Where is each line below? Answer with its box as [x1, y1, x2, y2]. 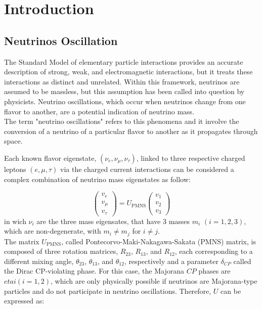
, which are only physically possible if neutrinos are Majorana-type [51, 276, 257, 286]
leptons [4, 163, 26, 174]
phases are [198, 266, 231, 276]
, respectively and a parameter [124, 255, 219, 266]
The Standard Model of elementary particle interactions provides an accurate [4, 56, 243, 67]
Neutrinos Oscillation [4, 32, 118, 48]
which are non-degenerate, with [4, 226, 101, 236]
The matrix [4, 236, 39, 246]
